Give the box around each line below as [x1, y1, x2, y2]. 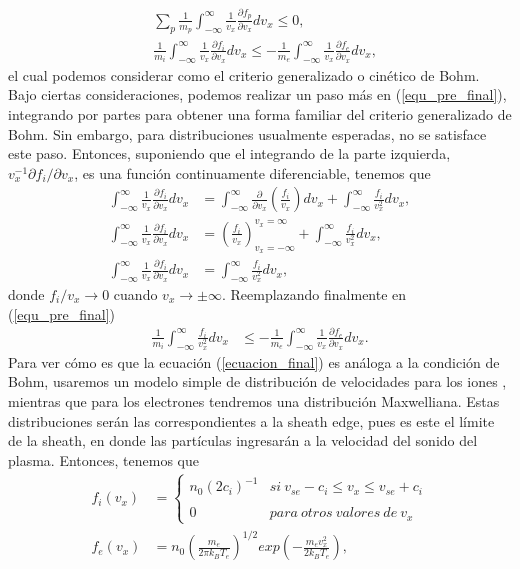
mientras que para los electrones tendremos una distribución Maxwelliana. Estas [8, 390, 500, 411]
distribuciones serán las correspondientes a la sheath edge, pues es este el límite [8, 410, 495, 431]
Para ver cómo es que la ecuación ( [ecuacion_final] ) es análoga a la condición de [8, 351, 500, 372]
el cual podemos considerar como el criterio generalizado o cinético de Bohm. [8, 64, 480, 85]
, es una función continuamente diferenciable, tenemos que [74, 162, 431, 183]
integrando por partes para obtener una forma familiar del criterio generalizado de [8, 103, 512, 124]
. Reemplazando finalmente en [221, 283, 407, 304]
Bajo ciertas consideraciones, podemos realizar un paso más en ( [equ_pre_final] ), [8, 84, 507, 105]
